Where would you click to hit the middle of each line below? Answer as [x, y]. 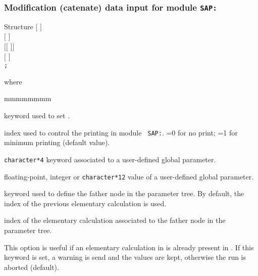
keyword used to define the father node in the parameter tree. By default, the [124, 193]
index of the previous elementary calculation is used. [85, 203]
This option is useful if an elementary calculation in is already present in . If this [129, 247]
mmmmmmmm [28, 98]
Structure [19, 26]
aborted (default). [32, 267]
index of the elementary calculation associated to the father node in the [115, 220]
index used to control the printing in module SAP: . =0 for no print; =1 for [121, 132]
